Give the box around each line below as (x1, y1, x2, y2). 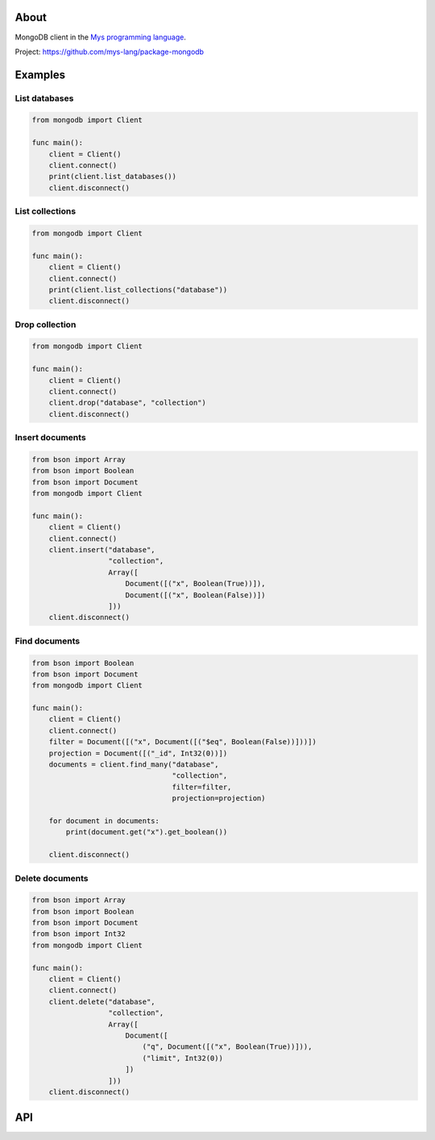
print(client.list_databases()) (48, 172, 177, 181)
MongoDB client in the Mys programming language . (14, 32, 187, 42)
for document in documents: (48, 817, 160, 826)
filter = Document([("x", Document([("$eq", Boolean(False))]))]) (48, 738, 317, 747)
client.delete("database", (48, 996, 156, 1006)
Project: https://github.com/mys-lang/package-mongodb (14, 47, 205, 56)
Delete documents (14, 872, 89, 884)
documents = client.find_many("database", (48, 760, 219, 769)
